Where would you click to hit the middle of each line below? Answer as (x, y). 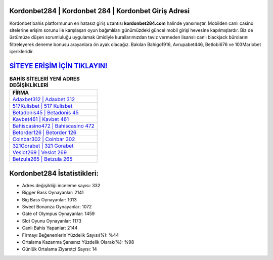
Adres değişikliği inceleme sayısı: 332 (61, 185)
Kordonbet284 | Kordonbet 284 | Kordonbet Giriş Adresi (100, 11)
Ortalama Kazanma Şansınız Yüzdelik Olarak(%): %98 (78, 242)
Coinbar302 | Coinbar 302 (44, 139)
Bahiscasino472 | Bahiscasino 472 (53, 126)
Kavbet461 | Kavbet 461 (41, 119)
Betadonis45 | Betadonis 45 (45, 113)
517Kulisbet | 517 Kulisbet (42, 106)
